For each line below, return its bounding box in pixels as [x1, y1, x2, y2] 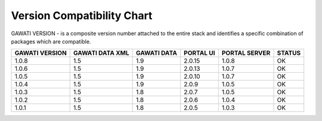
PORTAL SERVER [221, 49, 271, 57]
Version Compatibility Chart [11, 9, 153, 22]
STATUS [277, 49, 301, 57]
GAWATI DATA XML [73, 49, 129, 57]
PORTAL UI [184, 49, 215, 57]
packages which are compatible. [11, 38, 91, 45]
